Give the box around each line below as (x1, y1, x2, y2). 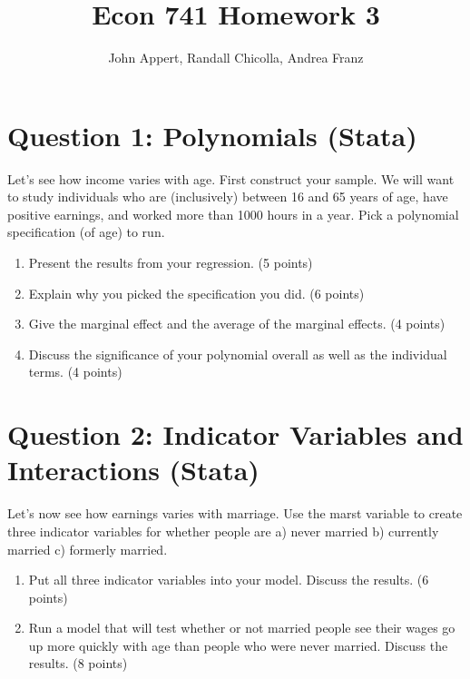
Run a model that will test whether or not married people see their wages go (28, 618, 455, 637)
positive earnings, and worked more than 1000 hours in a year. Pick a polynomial (7, 204, 459, 223)
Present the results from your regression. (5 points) (28, 253, 313, 272)
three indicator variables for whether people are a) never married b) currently (7, 521, 439, 540)
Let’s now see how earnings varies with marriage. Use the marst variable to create (7, 504, 463, 523)
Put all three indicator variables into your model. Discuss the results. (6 (28, 570, 429, 589)
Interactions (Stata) (7, 451, 259, 488)
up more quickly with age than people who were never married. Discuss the (28, 635, 448, 654)
